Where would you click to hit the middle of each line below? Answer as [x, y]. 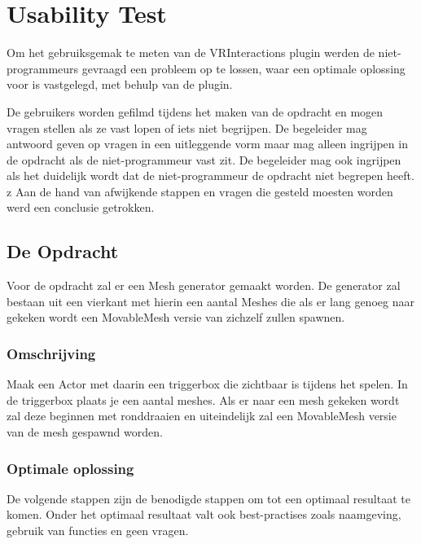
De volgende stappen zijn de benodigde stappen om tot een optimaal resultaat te [208, 498]
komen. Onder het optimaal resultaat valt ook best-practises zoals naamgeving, [204, 514]
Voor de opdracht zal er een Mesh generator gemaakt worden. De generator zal [204, 285]
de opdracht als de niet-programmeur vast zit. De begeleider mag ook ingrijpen [204, 159]
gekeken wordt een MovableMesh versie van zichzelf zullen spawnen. [176, 317]
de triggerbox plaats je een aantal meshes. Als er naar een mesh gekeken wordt [203, 399]
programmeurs [43, 68]
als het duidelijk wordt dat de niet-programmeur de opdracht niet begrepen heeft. [210, 175]
